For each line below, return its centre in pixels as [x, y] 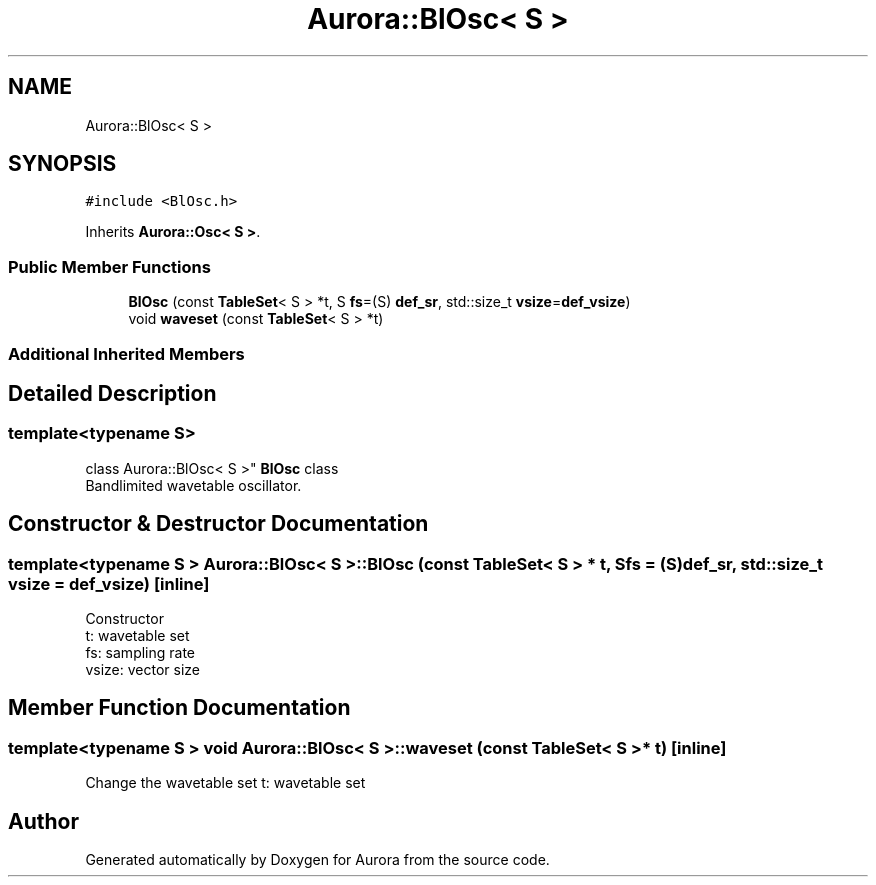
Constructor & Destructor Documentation [218, 524]
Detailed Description [112, 393]
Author [43, 821]
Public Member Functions [109, 266]
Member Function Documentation [179, 708]
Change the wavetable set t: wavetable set [225, 783]
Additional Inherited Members [126, 353]
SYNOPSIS [62, 164]
